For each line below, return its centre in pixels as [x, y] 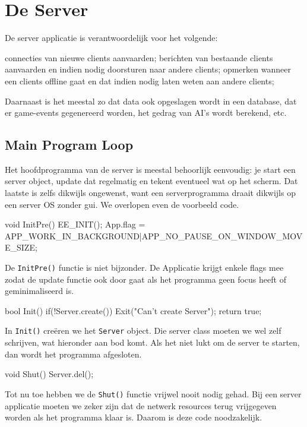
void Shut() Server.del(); [49, 374]
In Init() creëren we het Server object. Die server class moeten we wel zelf [143, 330]
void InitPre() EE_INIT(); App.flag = [75, 224]
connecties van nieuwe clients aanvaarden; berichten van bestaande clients [139, 57]
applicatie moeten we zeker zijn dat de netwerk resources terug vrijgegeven [141, 405]
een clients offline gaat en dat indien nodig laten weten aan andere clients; [140, 80]
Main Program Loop [69, 145]
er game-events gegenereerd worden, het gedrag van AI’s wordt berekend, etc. [146, 113]
